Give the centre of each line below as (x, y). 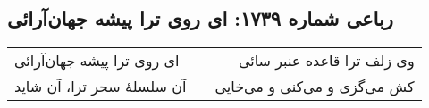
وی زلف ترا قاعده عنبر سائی (326, 61)
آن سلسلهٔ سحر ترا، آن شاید (101, 87)
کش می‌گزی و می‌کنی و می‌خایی (315, 87)
